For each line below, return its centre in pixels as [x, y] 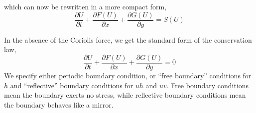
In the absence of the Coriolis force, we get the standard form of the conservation [128, 39]
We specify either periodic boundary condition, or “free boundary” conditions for [128, 75]
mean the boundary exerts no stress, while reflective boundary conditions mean [125, 95]
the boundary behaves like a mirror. [59, 104]
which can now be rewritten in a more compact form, [85, 6]
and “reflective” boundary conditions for [72, 85]
